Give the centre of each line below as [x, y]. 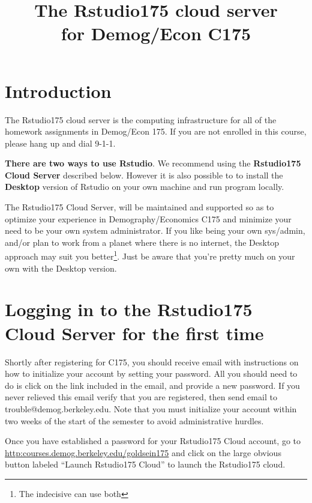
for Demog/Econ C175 [156, 33]
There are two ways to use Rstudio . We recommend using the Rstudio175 [153, 163]
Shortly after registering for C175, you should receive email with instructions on [152, 361]
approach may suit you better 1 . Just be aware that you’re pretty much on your [150, 255]
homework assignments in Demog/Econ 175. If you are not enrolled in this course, [156, 131]
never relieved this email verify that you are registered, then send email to [141, 397]
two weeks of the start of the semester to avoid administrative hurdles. [134, 420]
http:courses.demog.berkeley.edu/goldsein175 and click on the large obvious [143, 452]
